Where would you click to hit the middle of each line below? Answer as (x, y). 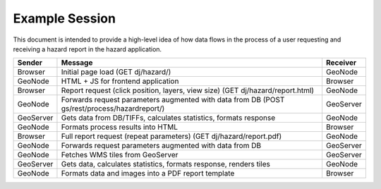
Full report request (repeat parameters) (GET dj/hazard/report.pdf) (171, 136)
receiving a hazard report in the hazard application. (87, 49)
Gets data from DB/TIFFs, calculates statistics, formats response (168, 118)
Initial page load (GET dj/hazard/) (116, 72)
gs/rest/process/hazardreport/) (113, 109)
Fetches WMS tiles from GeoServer (120, 155)
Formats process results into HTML (120, 127)
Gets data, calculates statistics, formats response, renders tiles (166, 164)
